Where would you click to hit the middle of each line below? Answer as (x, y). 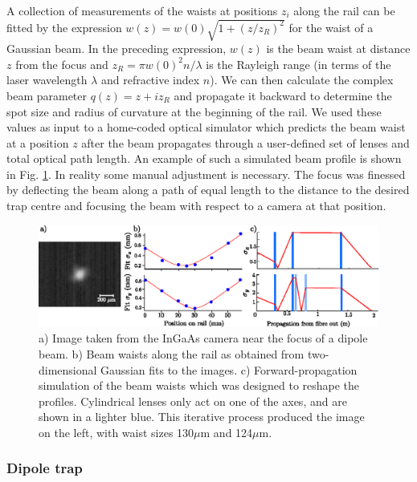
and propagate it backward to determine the (283, 95)
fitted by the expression (64, 27)
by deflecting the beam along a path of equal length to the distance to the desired (208, 190)
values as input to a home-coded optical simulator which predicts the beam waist (206, 127)
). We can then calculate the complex (302, 80)
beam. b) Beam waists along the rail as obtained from (172, 353)
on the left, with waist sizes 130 (117, 432)
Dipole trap (45, 468)
